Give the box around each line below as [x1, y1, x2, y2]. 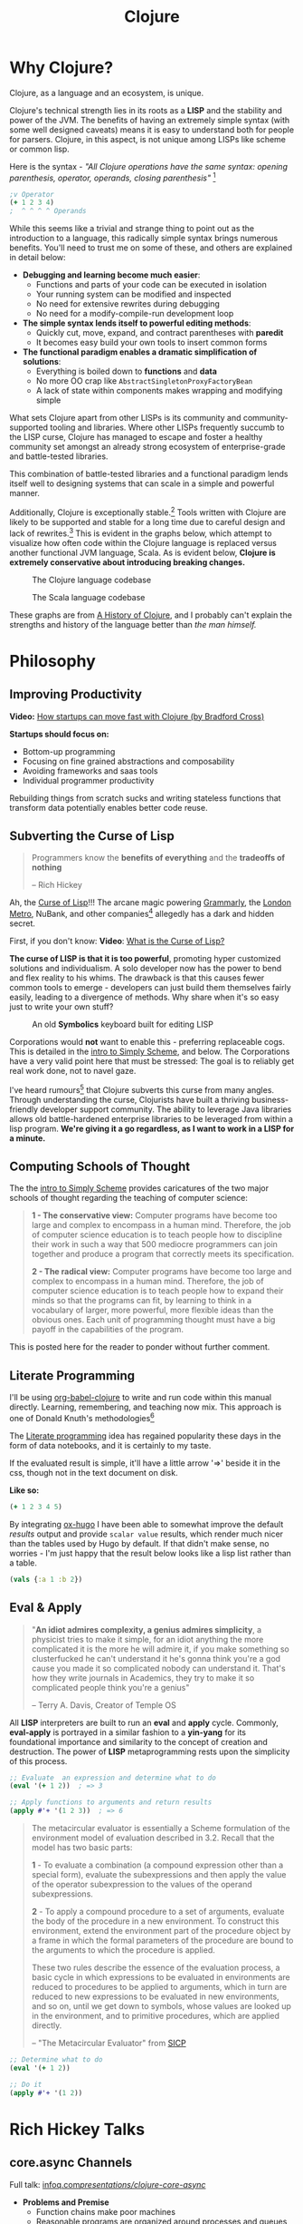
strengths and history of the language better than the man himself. [9, 619, 257, 629]
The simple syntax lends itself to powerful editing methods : [22, 317, 251, 328]
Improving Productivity [9, 687, 143, 702]
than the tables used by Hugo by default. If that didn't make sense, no [9, 1537, 270, 1548]
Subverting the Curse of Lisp [9, 828, 175, 844]
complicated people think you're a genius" [31, 1682, 190, 1692]
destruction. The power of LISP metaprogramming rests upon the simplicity [9, 1746, 290, 1757]
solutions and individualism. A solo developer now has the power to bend [9, 963, 282, 973]
